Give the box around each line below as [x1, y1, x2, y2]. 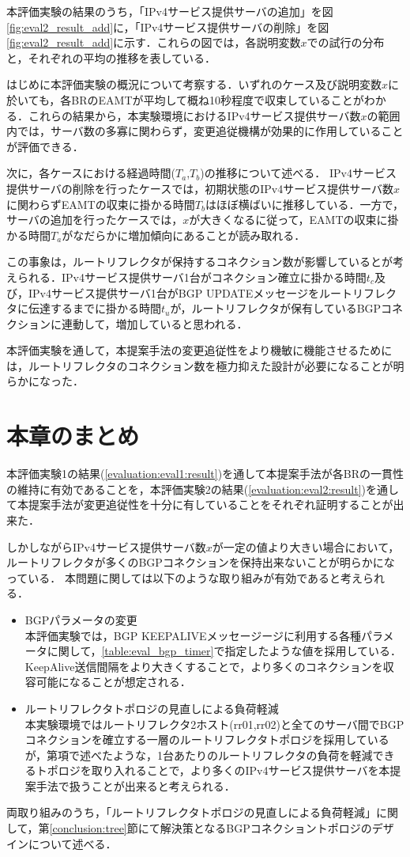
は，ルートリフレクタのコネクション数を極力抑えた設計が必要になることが [6, 357, 393, 374]
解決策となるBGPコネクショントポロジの [160, 820, 372, 836]
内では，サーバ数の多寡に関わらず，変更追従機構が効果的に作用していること [6, 123, 404, 139]
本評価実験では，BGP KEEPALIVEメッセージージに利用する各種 [24, 627, 362, 643]
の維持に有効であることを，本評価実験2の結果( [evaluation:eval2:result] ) [6, 480, 367, 497]
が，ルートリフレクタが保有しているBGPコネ [170, 300, 404, 317]
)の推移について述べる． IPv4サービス [200, 165, 397, 181]
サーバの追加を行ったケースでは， [6, 211, 183, 228]
